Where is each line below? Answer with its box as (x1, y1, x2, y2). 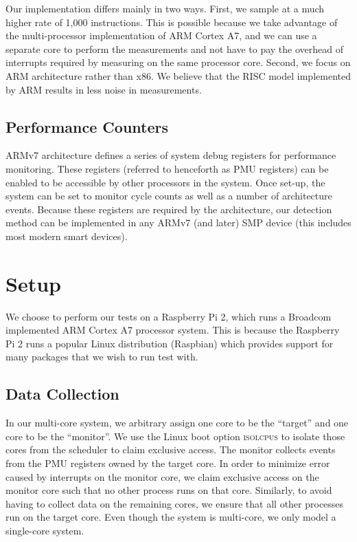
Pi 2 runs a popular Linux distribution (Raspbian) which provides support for (5, 336, 334, 350)
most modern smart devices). (5, 228, 128, 243)
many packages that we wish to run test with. (5, 349, 198, 364)
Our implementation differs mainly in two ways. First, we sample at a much (5, 1, 325, 15)
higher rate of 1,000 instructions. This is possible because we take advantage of (5, 14, 338, 29)
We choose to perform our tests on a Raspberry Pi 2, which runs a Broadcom (5, 309, 332, 323)
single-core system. (5, 523, 84, 537)
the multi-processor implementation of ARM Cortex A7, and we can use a (5, 28, 317, 43)
